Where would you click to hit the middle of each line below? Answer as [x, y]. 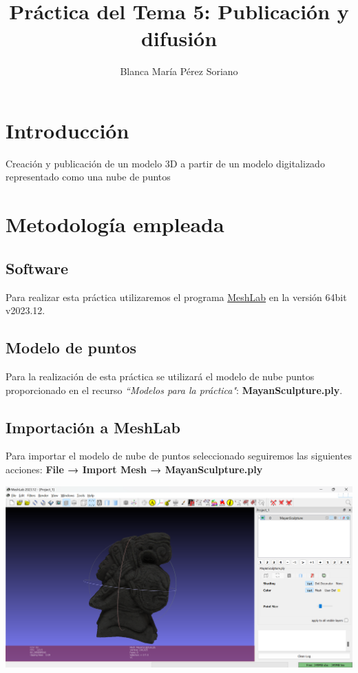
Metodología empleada [115, 224]
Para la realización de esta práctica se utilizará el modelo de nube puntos [160, 376]
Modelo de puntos [71, 348]
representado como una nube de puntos [88, 177]
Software [37, 268]
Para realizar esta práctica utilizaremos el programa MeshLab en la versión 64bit [176, 297]
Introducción [67, 130]
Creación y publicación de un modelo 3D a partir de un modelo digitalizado [165, 163]
